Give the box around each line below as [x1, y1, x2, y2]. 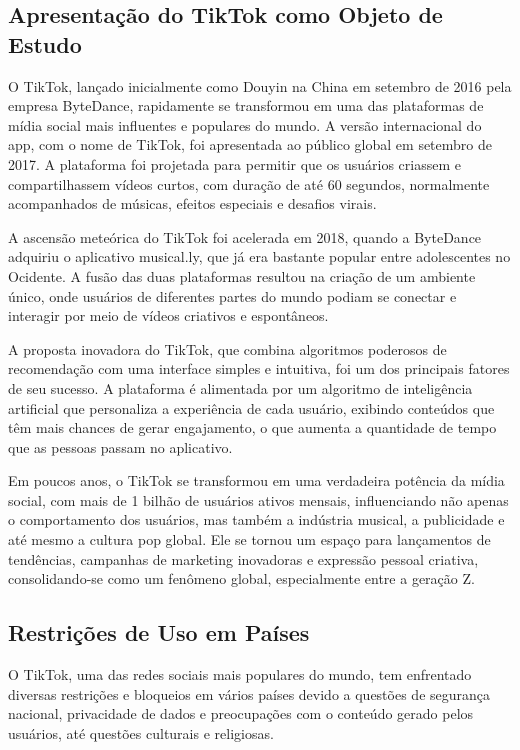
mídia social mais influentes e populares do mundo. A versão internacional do [8, 114, 482, 135]
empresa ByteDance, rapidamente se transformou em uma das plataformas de [8, 95, 484, 116]
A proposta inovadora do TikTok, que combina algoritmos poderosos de [8, 338, 447, 359]
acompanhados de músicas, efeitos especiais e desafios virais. [8, 193, 377, 214]
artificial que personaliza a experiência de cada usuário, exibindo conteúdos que [8, 397, 495, 418]
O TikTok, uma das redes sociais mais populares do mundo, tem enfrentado [8, 664, 472, 685]
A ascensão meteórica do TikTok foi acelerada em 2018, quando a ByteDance [8, 226, 482, 247]
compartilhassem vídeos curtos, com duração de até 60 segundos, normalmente [8, 173, 490, 194]
